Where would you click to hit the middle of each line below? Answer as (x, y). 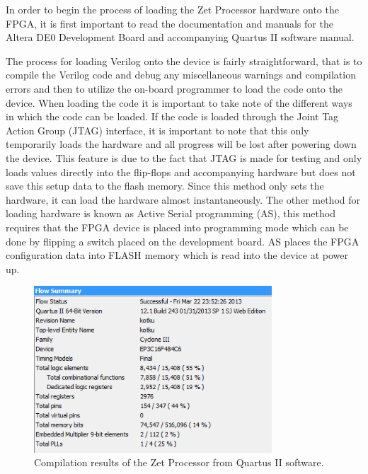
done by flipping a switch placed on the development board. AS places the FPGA (183, 241)
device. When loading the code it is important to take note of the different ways (179, 102)
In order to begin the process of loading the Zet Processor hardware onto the (172, 9)
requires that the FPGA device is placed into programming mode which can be (177, 227)
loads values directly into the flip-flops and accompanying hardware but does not (181, 172)
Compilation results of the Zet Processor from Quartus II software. (179, 462)
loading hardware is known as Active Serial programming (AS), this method (171, 213)
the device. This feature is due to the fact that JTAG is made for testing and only (184, 157)
